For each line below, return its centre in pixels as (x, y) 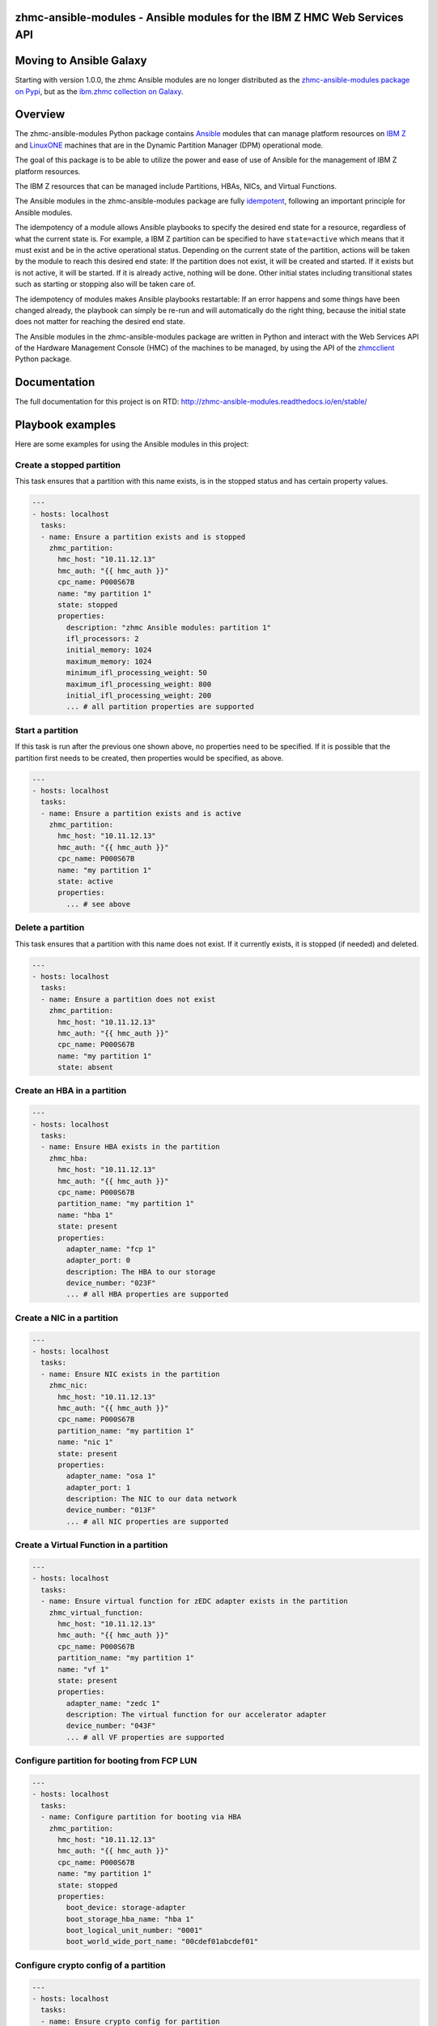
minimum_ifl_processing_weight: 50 (137, 673)
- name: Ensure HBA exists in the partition (130, 1147)
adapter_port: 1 (98, 1487)
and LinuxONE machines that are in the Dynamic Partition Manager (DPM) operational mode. (169, 145)
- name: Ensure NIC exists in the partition (130, 1374)
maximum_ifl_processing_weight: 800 (139, 684)
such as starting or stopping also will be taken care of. (105, 284)
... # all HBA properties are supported (147, 1294)
